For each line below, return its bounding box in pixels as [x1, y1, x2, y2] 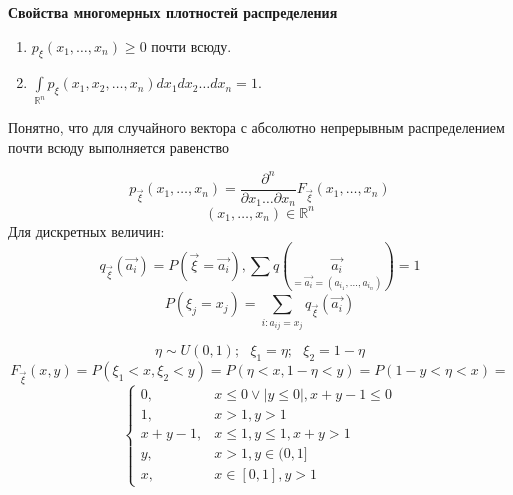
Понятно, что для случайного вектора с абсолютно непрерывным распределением [8, 117, 505, 138]
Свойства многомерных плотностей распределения [8, 2, 338, 22]
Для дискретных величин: [8, 220, 165, 241]
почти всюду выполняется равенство [8, 136, 230, 157]
